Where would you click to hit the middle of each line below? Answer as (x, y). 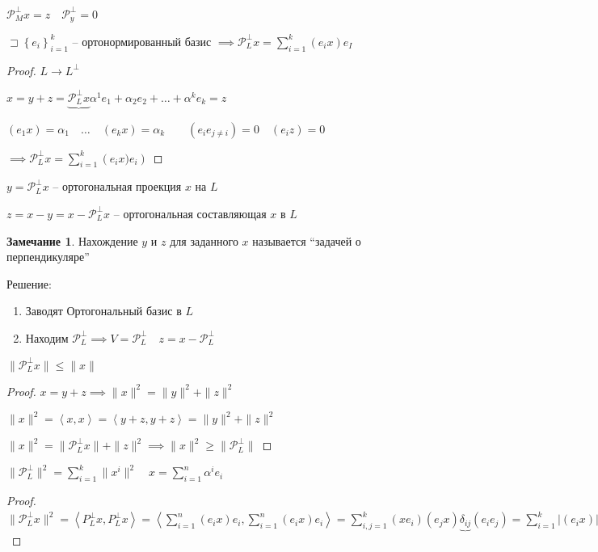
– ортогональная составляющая (190, 213)
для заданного (204, 240)
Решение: (29, 283)
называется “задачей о (307, 240)
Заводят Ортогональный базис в (103, 311)
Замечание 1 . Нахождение (72, 240)
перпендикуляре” (48, 257)
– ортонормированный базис (142, 41)
